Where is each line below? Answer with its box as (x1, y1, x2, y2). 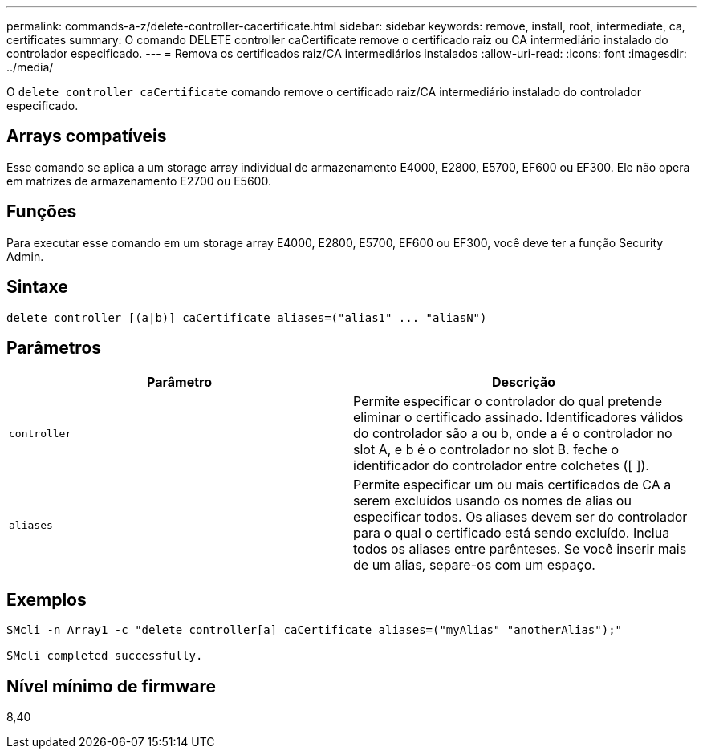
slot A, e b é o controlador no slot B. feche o (353, 441, 619, 458)
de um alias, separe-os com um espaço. (353, 557, 595, 574)
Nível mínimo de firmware (6, 676, 217, 696)
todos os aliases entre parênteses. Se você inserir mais (353, 541, 687, 558)
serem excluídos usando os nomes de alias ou (353, 493, 632, 509)
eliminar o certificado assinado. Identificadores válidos (353, 409, 684, 426)
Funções (6, 201, 77, 222)
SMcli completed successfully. (6, 649, 203, 663)
